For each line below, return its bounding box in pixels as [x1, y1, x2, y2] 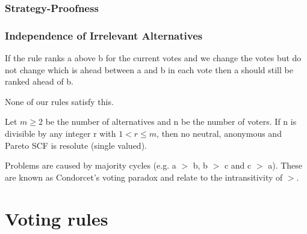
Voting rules [5, 206, 108, 230]
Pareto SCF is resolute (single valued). [5, 139, 147, 151]
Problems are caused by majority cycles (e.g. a [5, 159, 176, 172]
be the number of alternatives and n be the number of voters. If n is [45, 115, 297, 128]
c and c [224, 159, 252, 172]
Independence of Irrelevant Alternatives [5, 28, 203, 43]
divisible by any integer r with [5, 127, 116, 140]
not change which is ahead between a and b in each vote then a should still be [5, 63, 293, 76]
